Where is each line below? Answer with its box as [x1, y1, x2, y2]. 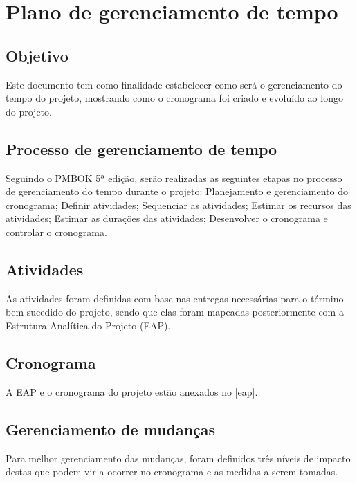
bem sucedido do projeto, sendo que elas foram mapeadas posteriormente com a [6, 304, 344, 319]
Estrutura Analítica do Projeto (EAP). [6, 318, 171, 332]
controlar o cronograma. [6, 224, 107, 239]
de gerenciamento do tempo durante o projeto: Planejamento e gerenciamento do [6, 184, 348, 199]
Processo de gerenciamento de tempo [6, 138, 277, 159]
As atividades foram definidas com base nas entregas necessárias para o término [6, 291, 344, 305]
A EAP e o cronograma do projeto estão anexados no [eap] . [6, 384, 258, 399]
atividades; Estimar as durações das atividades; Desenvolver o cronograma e [6, 211, 328, 226]
